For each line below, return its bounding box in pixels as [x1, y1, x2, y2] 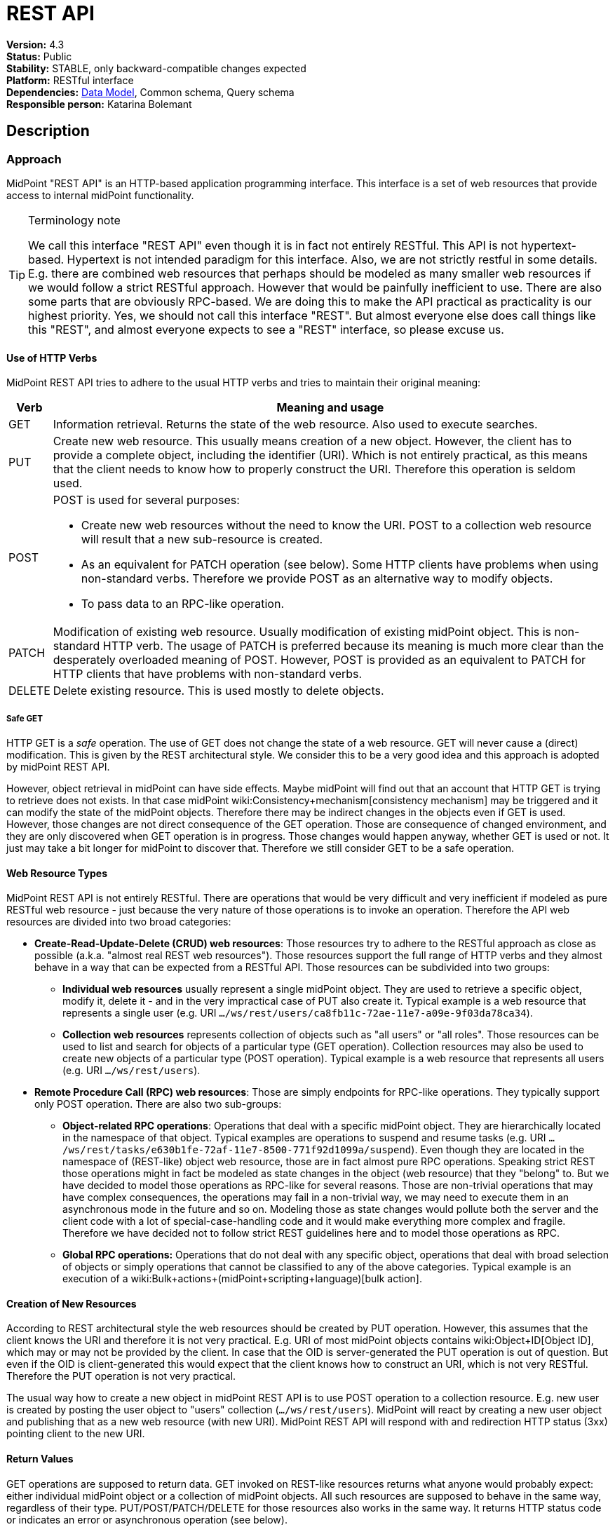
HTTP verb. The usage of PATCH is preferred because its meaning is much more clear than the [102, 639, 604, 653]
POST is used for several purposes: [53, 493, 240, 508]
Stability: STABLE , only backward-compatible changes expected [6, 62, 306, 74]
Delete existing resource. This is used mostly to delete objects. [53, 684, 384, 698]
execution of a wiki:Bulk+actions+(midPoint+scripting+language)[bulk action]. [62, 1272, 422, 1285]
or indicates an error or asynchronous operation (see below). [6, 1513, 288, 1526]
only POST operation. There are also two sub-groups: [34, 1098, 282, 1111]
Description [6, 122, 90, 140]
